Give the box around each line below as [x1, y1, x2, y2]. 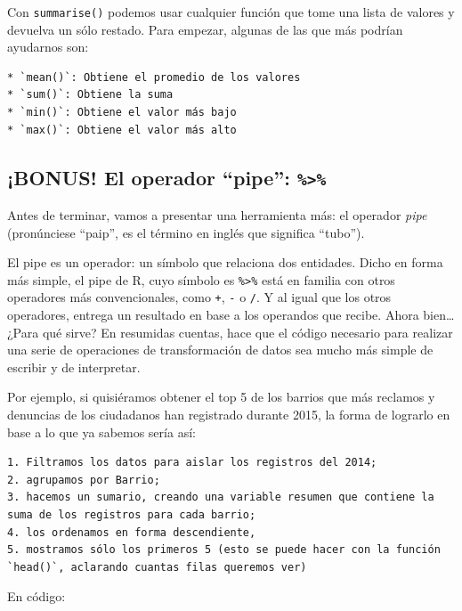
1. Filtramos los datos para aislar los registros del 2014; [7, 456, 377, 469]
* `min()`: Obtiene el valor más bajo [7, 106, 237, 119]
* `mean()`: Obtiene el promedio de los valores [7, 70, 301, 84]
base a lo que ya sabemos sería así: [7, 422, 196, 441]
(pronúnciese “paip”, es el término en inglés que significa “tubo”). [7, 223, 365, 241]
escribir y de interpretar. [7, 357, 141, 376]
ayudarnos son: [7, 37, 89, 56]
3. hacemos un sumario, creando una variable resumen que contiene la [7, 491, 434, 504]
